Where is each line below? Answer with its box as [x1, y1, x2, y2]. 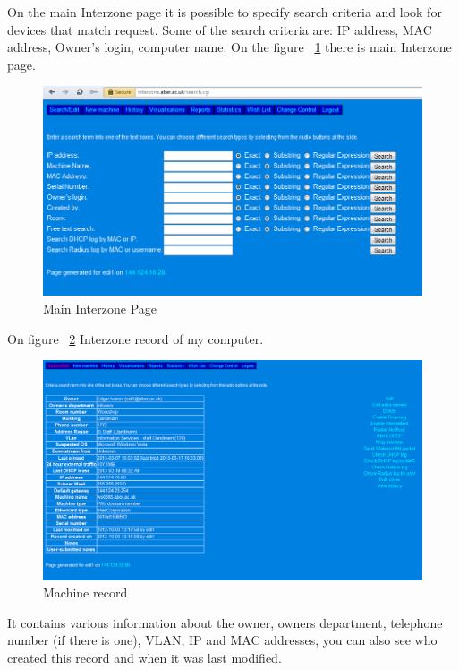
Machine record [43, 583, 128, 602]
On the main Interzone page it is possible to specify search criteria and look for [7, 3, 442, 21]
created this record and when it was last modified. [7, 649, 282, 667]
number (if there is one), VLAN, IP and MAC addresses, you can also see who [7, 631, 438, 649]
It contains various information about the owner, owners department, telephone [7, 613, 443, 631]
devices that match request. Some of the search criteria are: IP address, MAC [7, 20, 432, 39]
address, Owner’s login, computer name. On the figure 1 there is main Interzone [7, 38, 452, 56]
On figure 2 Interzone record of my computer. [7, 329, 264, 348]
